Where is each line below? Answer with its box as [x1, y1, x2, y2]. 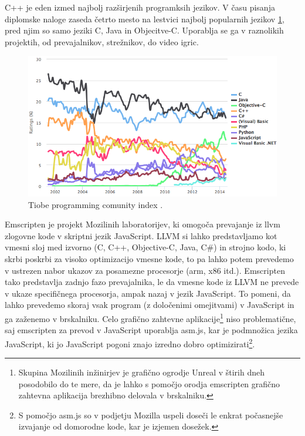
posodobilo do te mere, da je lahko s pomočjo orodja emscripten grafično [18, 377, 280, 390]
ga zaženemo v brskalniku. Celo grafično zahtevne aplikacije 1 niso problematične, [5, 311, 296, 324]
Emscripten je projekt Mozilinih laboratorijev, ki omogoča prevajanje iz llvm [5, 218, 280, 230]
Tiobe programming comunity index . [28, 198, 163, 210]
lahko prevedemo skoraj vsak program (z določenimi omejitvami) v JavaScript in [5, 299, 294, 311]
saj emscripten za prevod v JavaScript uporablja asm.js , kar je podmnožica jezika [5, 324, 298, 336]
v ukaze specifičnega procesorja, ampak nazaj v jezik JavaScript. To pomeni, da [5, 287, 291, 299]
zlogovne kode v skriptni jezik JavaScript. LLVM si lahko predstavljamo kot [5, 229, 277, 242]
